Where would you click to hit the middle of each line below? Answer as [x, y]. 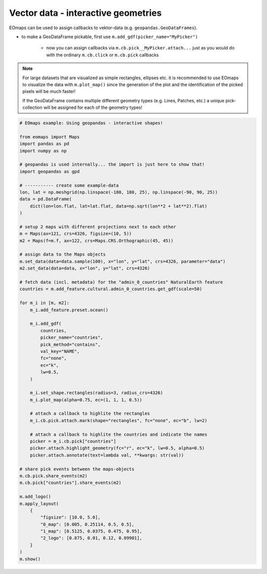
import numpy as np [43, 151]
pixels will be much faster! [49, 91]
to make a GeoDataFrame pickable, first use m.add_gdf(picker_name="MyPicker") [110, 37]
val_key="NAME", [60, 351]
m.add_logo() [35, 497]
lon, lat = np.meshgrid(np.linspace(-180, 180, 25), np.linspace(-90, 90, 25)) [119, 192]
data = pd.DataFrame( [46, 199]
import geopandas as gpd [50, 171]
